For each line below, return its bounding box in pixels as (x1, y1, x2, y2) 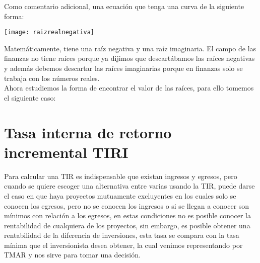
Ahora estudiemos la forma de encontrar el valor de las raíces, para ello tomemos (4, 82, 254, 93)
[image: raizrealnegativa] (4, 29, 94, 36)
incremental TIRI (4, 141, 128, 162)
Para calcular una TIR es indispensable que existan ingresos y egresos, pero (4, 170, 237, 181)
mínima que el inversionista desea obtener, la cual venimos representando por (4, 239, 243, 250)
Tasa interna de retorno (4, 122, 172, 142)
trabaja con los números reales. (4, 72, 100, 83)
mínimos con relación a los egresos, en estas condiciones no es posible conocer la (4, 210, 251, 221)
